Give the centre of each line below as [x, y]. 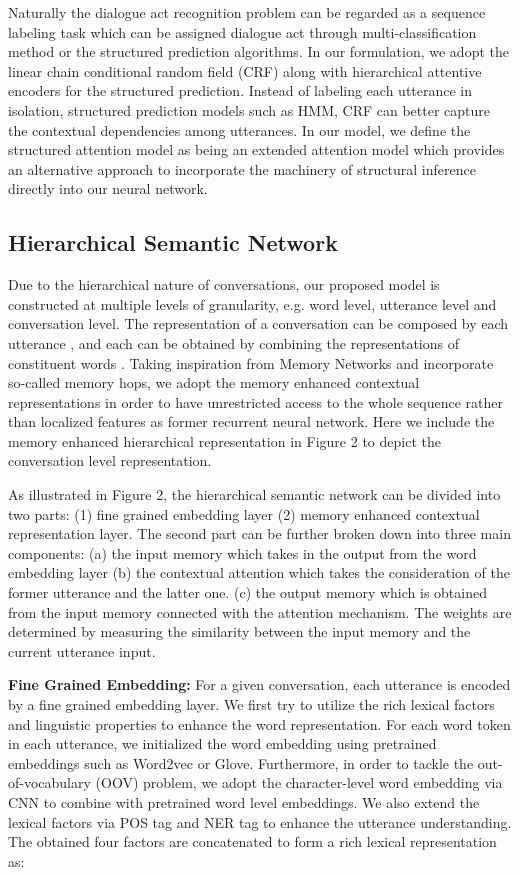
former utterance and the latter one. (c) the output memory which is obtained [247, 592]
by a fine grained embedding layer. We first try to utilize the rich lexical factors [251, 704]
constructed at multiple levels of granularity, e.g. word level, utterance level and [252, 303]
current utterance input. [82, 650]
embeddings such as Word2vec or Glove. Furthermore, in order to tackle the [241, 762]
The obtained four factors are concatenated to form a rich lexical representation [252, 841]
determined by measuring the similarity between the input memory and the [239, 631]
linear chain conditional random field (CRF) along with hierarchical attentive [245, 70]
